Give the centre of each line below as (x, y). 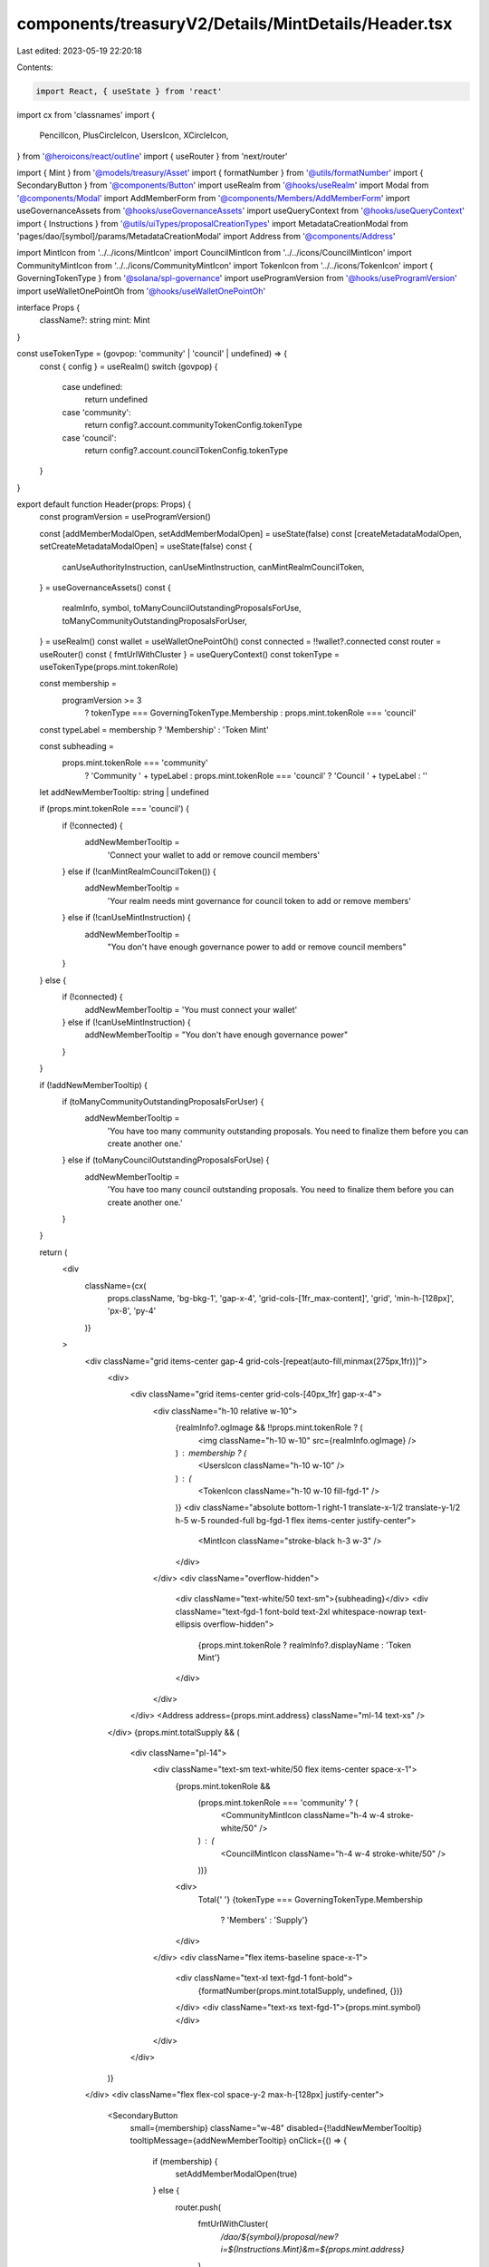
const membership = (78, 684)
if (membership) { (185, 2161)
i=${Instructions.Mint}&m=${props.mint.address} (312, 2250)
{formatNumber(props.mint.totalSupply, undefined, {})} (300, 1990)
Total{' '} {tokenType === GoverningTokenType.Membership (310, 1899)
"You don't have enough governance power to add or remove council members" (257, 947)
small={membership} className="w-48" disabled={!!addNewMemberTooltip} (276, 2127)
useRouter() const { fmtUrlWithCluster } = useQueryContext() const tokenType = (189, 654)
